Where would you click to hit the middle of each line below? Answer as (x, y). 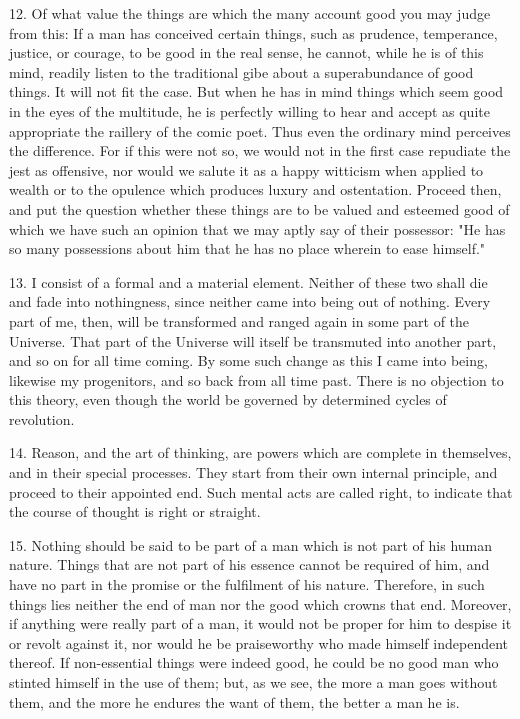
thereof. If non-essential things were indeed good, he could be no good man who (254, 662)
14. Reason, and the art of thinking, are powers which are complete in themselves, (260, 452)
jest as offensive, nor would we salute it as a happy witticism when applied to (246, 169)
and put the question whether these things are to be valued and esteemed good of (259, 208)
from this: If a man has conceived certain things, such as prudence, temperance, (253, 32)
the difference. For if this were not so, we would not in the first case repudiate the (260, 150)
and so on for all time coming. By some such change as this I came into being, (248, 360)
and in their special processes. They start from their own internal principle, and (253, 472)
